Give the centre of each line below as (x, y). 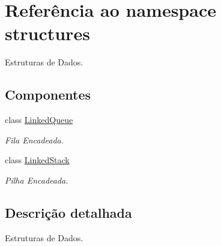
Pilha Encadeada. (37, 180)
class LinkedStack (37, 160)
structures (47, 33)
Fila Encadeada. (35, 139)
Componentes (48, 94)
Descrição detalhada (68, 212)
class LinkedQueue (39, 120)
